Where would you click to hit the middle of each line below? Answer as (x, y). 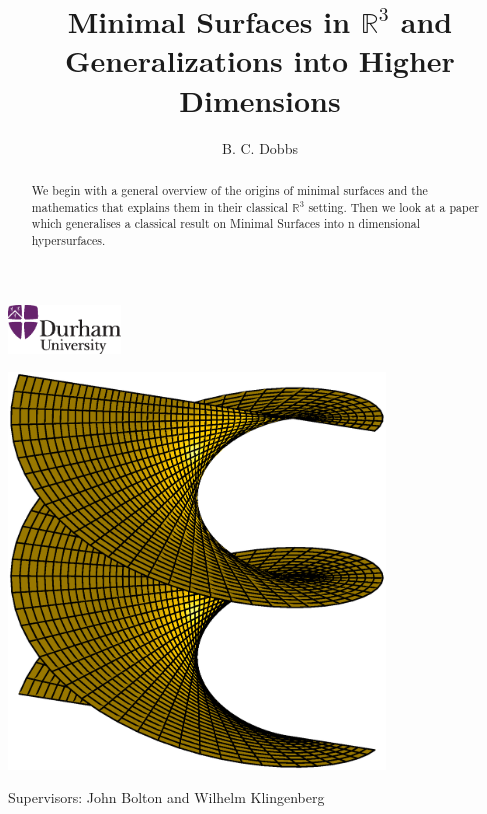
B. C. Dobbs (260, 147)
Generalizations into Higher (260, 60)
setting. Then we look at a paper (393, 206)
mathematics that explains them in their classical (160, 206)
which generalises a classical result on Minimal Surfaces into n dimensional (226, 223)
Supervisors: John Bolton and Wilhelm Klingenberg (166, 797)
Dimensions (260, 99)
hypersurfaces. (68, 239)
